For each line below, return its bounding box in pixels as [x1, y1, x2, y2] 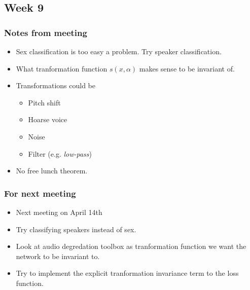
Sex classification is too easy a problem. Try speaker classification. [16, 46, 222, 56]
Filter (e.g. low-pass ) [28, 148, 92, 159]
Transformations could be [16, 80, 95, 91]
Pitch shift [28, 97, 61, 107]
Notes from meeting [4, 26, 87, 39]
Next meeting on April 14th [16, 206, 102, 217]
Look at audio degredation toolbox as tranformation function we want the [16, 241, 246, 251]
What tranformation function [16, 63, 108, 74]
